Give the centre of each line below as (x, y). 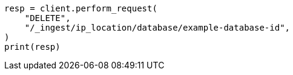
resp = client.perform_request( (81, 8)
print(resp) (32, 47)
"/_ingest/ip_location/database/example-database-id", (157, 28)
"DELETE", (48, 18)
